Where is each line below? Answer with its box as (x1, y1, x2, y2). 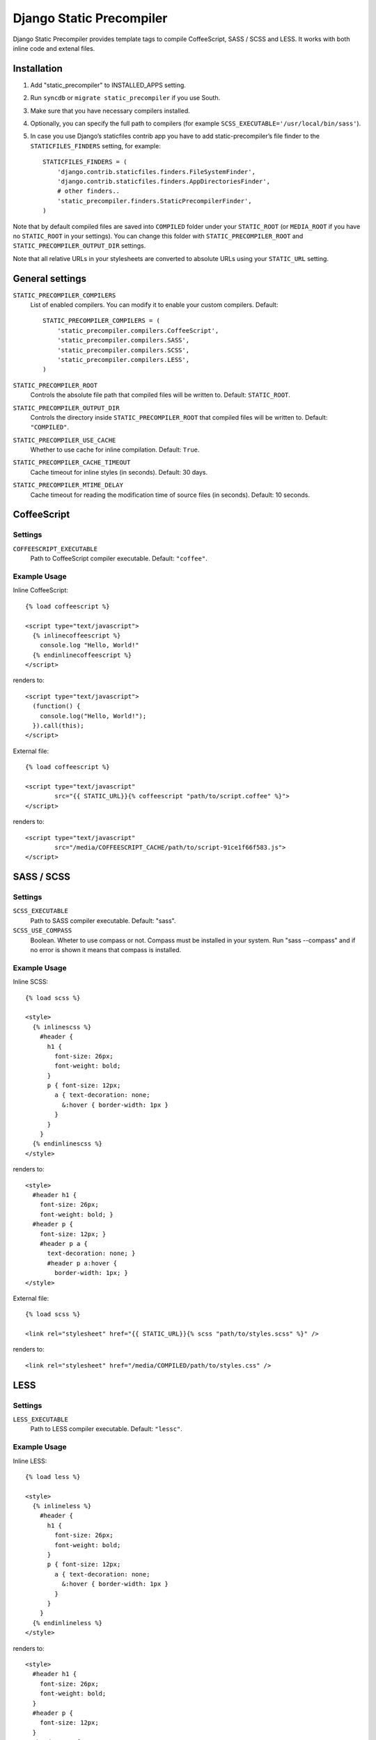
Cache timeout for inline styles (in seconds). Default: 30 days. (30, 468, 208, 476)
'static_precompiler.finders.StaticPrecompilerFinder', (56, 197, 252, 205)
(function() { (32, 702, 81, 710)
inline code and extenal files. (13, 44, 95, 52)
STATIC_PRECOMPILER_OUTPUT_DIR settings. (13, 242, 146, 250)
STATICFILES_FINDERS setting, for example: (30, 141, 162, 150)
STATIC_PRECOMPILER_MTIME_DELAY (13, 481, 123, 489)
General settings (13, 272, 87, 285)
